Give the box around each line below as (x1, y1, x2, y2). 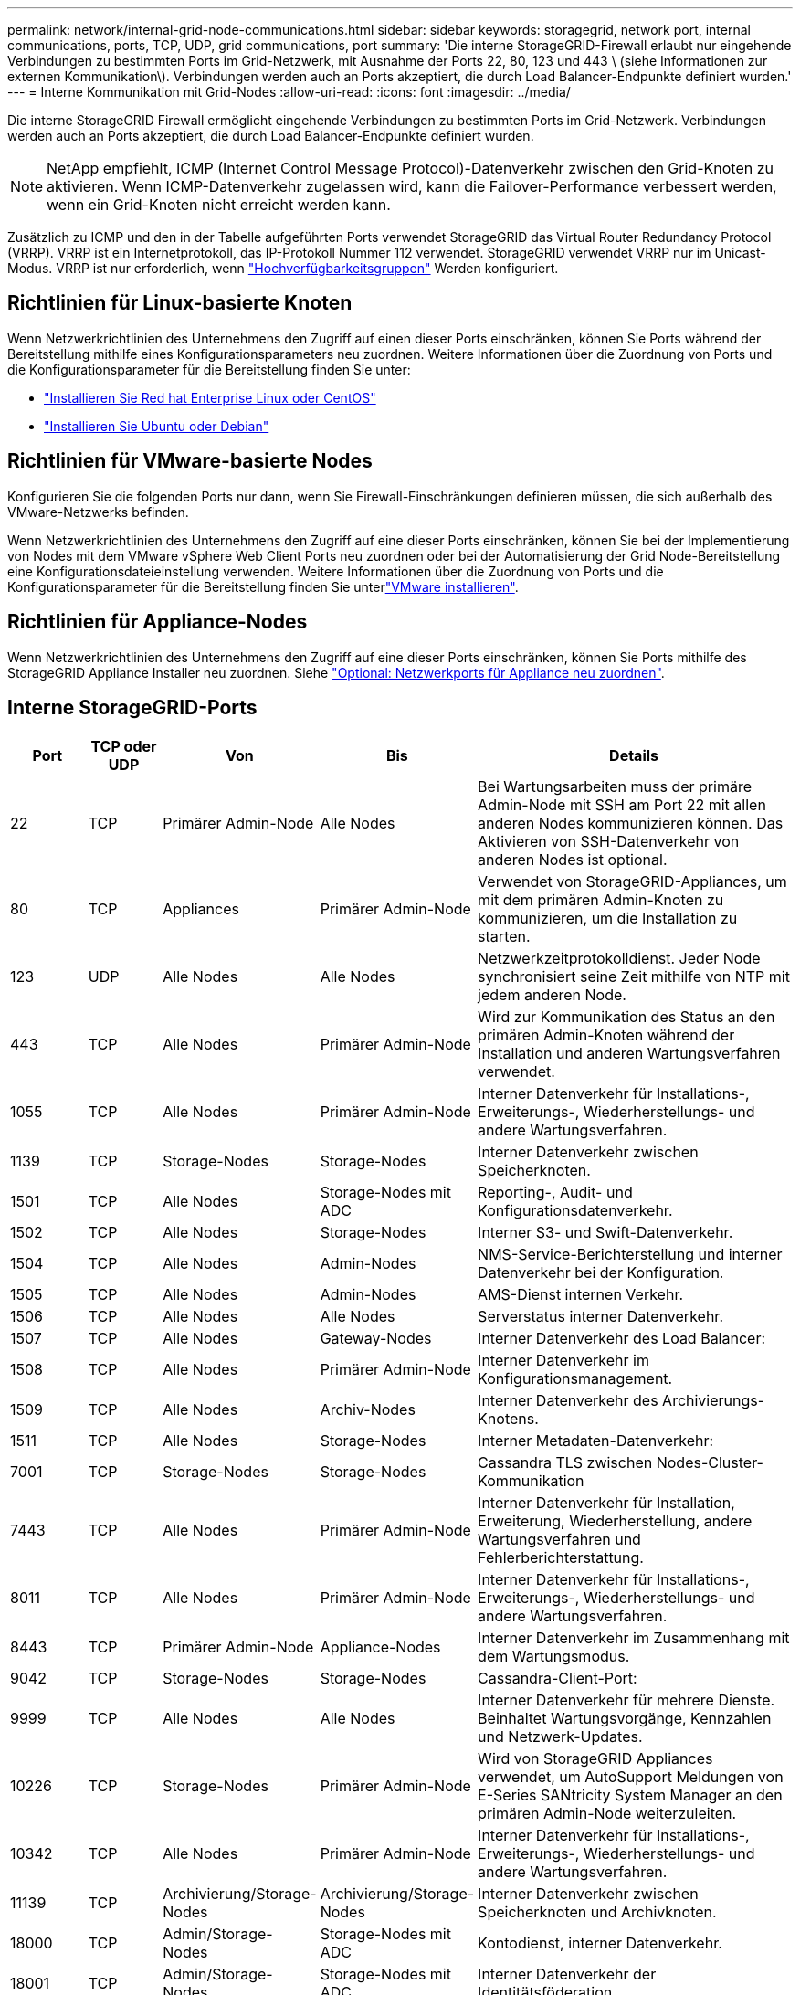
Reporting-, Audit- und (478, 1183, 633, 1202)
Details (609, 746, 659, 765)
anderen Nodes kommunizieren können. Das (478, 814, 784, 833)
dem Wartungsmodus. (478, 1647, 630, 1666)
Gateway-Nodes (320, 1329, 432, 1348)
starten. (478, 927, 531, 946)
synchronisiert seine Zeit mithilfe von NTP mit (478, 967, 790, 987)
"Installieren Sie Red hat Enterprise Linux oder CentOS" (44, 389, 376, 406)
